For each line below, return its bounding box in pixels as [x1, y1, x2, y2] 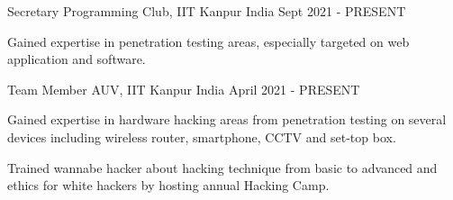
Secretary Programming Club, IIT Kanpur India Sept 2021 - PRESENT [7, 2, 406, 20]
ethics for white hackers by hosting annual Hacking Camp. [7, 176, 330, 195]
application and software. [7, 50, 146, 68]
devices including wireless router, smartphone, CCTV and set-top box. [7, 127, 396, 146]
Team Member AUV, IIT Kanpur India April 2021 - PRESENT [7, 79, 360, 98]
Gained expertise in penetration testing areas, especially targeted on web [7, 32, 410, 50]
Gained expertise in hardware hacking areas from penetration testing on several [7, 110, 447, 129]
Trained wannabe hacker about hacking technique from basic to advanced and [7, 158, 438, 177]
